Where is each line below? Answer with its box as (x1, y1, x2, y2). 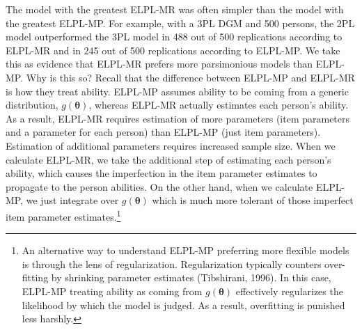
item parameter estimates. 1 (6, 207, 121, 223)
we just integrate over (26, 193, 119, 207)
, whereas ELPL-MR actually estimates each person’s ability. (88, 97, 349, 112)
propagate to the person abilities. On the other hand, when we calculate (6, 179, 313, 194)
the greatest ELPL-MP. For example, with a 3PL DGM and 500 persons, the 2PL (6, 15, 355, 30)
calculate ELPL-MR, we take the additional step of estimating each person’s (6, 152, 331, 166)
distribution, (6, 97, 58, 112)
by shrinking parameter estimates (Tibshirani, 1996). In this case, (51, 270, 331, 285)
